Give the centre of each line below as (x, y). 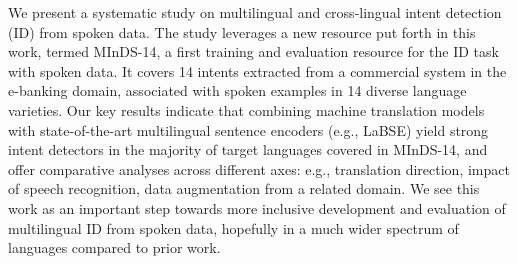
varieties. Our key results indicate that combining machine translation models (246, 109)
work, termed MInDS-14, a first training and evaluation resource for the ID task (253, 51)
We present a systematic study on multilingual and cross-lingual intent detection (255, 12)
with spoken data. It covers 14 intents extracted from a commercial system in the (257, 70)
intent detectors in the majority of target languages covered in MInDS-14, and (248, 149)
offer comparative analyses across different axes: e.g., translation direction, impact (259, 168)
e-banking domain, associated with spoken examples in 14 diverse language (237, 90)
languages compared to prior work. (114, 247)
